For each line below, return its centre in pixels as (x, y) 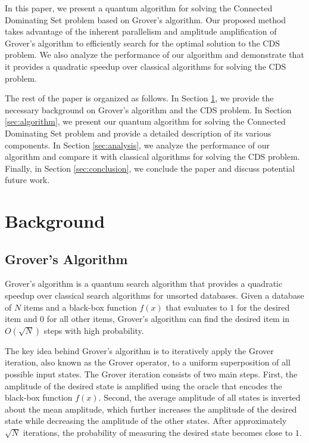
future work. (27, 180)
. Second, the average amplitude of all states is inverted (199, 397)
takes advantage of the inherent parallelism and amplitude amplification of (141, 31)
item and (21, 319)
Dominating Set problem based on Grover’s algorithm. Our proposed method (146, 19)
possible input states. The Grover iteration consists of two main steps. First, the (151, 374)
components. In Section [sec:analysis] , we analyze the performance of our (137, 145)
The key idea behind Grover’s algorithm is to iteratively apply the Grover (139, 350)
